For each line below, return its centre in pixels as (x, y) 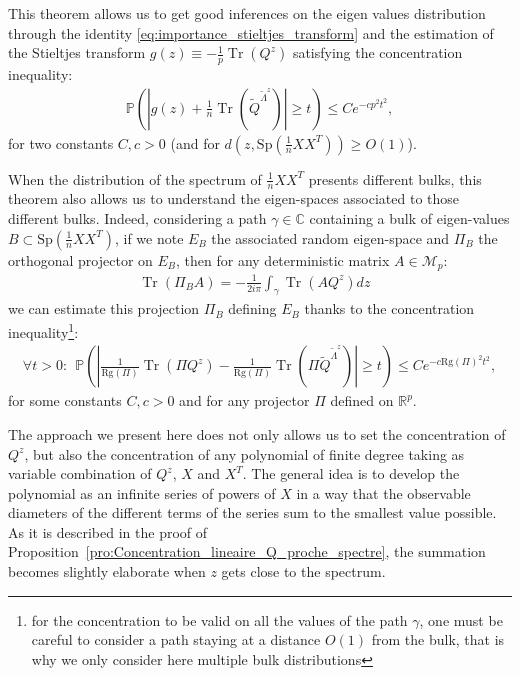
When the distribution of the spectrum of (135, 178)
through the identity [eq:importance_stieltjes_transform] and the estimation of (251, 32)
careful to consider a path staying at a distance (176, 639)
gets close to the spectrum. (303, 571)
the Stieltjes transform (77, 52)
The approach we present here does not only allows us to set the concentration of (257, 433)
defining (252, 308)
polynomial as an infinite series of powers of (142, 492)
